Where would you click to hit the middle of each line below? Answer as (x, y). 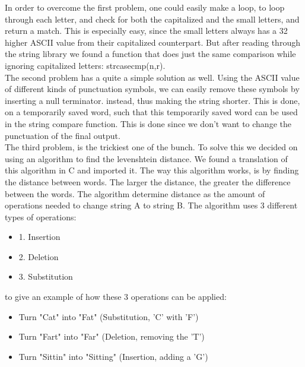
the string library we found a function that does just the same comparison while (150, 54)
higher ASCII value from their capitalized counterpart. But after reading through (152, 42)
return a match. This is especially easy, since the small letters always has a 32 (146, 31)
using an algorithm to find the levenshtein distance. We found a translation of (146, 158)
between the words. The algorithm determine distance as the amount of (135, 193)
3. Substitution (46, 276)
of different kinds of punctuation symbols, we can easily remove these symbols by (152, 89)
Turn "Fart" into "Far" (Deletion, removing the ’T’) (112, 336)
